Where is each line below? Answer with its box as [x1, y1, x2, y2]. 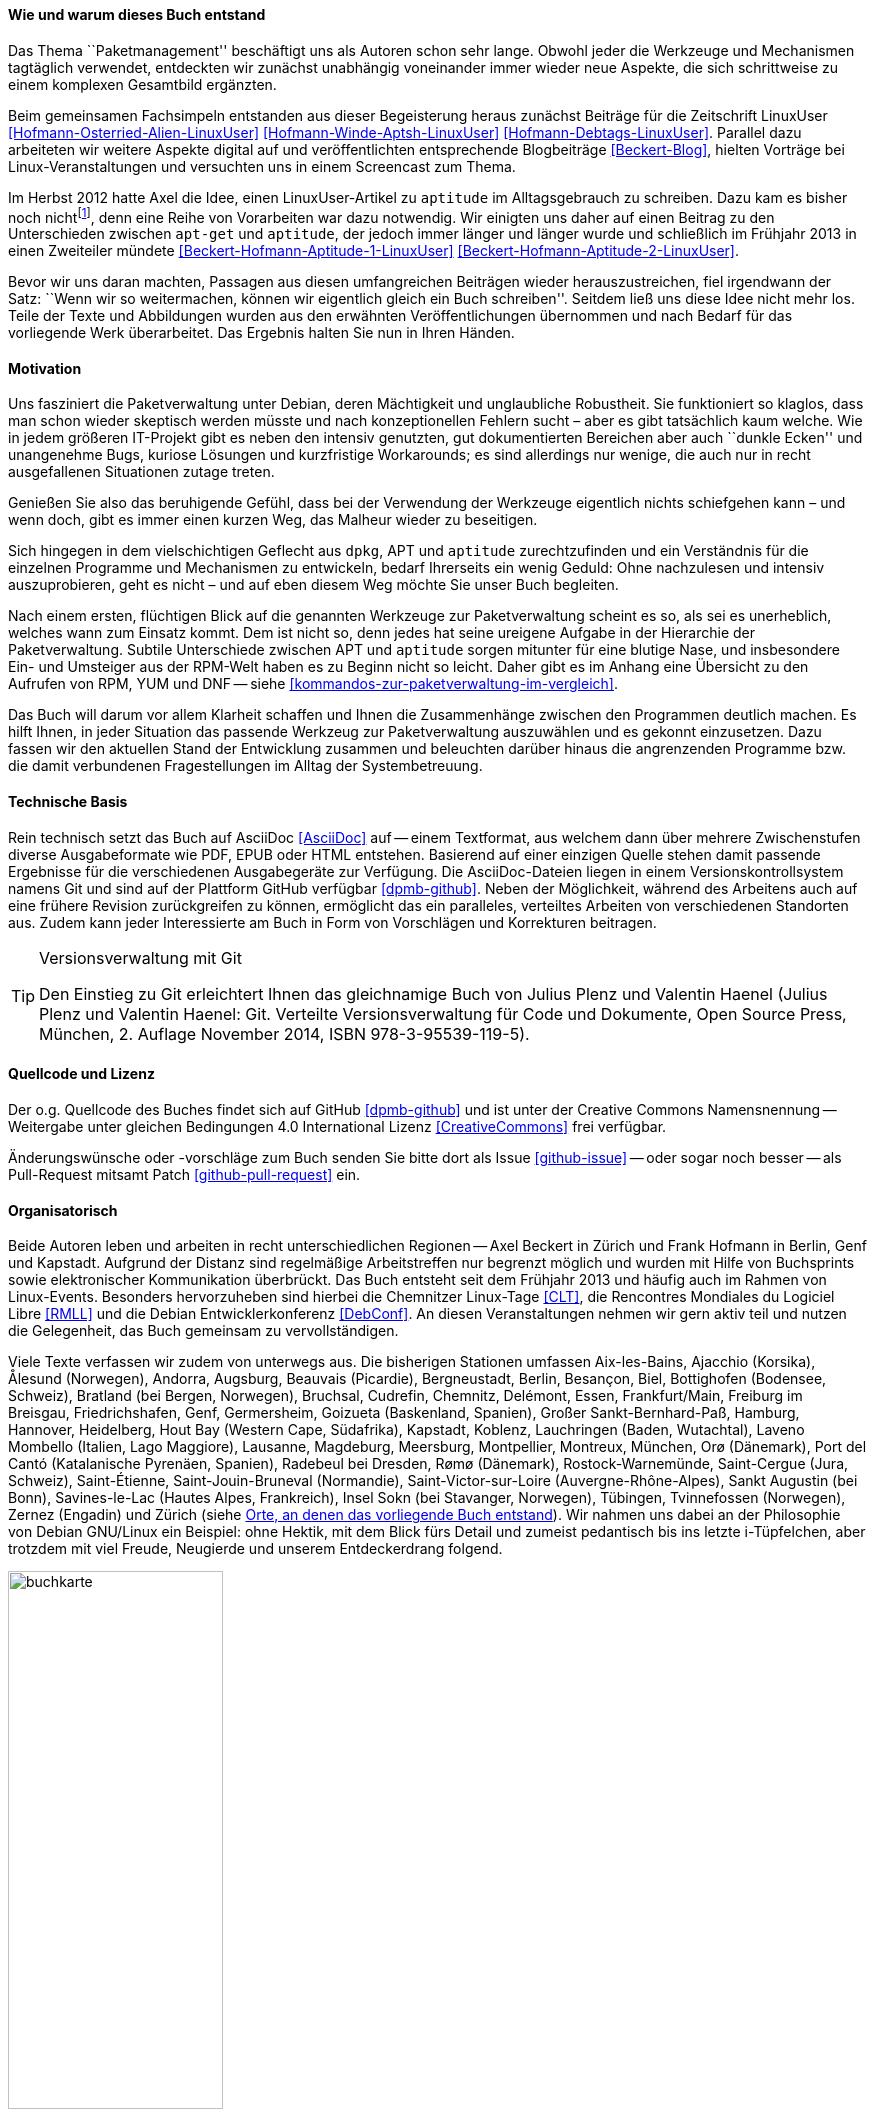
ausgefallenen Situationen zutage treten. [8, 463, 275, 481]
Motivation [8, 359, 82, 377]
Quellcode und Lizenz [8, 1065, 155, 1083]
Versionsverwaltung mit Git [39, 947, 242, 968]
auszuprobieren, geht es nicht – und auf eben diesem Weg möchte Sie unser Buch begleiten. [8, 576, 619, 594]
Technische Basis [8, 793, 128, 811]
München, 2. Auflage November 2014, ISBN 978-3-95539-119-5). [39, 1023, 530, 1044]
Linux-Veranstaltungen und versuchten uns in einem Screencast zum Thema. [8, 157, 516, 175]
